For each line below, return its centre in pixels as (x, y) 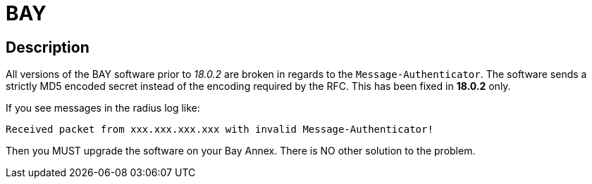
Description (48, 47)
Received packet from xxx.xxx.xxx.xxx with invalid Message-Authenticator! (220, 130)
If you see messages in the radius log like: (103, 108)
